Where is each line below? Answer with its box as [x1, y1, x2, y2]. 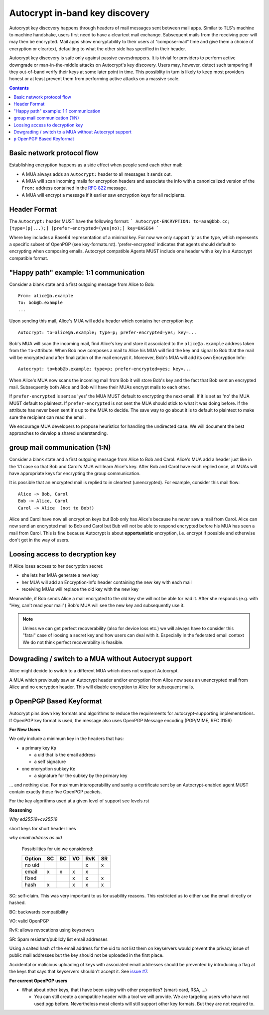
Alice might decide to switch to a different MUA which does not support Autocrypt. [9, 668, 179, 674]
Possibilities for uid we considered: [21, 846, 94, 852]
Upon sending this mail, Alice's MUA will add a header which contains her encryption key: [9, 318, 194, 324]
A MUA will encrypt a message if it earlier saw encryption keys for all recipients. [21, 192, 186, 198]
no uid [24, 862, 40, 869]
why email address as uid [9, 834, 62, 840]
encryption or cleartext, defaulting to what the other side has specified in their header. [9, 45, 186, 52]
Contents [9, 85, 29, 91]
